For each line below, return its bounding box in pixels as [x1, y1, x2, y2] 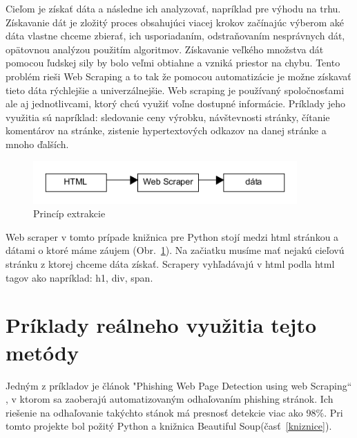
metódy [6, 338, 79, 366]
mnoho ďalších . [6, 136, 69, 151]
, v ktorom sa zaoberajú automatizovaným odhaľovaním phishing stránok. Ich [6, 392, 334, 406]
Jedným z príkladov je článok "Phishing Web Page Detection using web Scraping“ [6, 378, 352, 392]
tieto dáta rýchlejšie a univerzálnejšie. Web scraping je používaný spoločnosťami [6, 82, 345, 97]
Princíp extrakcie [33, 206, 106, 221]
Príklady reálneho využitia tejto [6, 311, 317, 339]
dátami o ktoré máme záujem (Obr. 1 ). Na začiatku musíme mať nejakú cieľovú [6, 243, 345, 257]
